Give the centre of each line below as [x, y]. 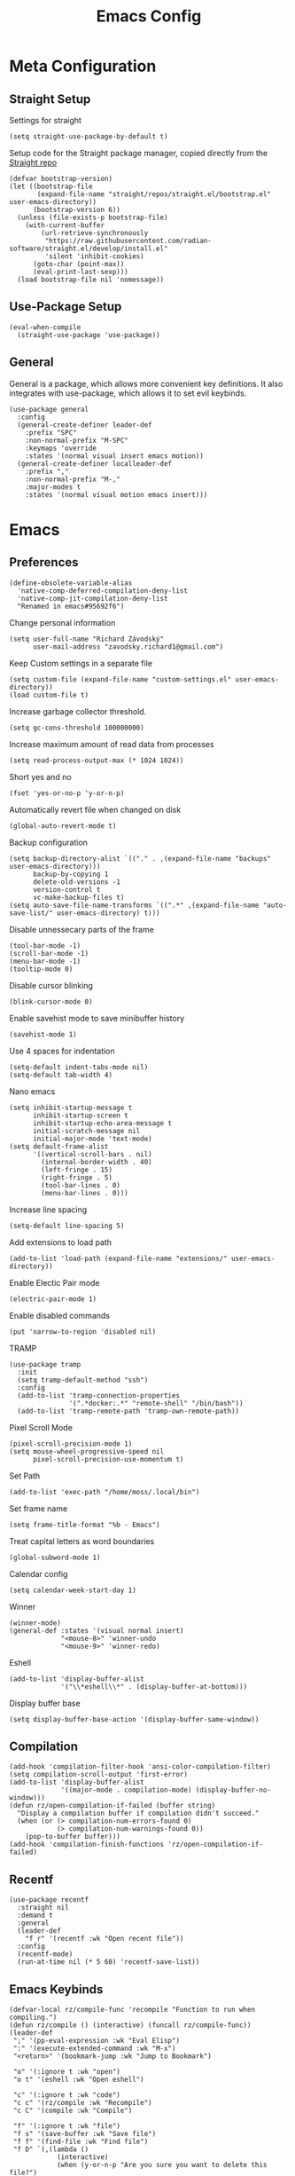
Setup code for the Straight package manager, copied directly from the [139, 153]
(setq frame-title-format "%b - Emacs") [85, 1525]
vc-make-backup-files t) [78, 897]
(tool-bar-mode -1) [45, 946]
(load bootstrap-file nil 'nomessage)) [91, 280]
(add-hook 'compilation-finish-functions [87, 1845]
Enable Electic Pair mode [54, 1282]
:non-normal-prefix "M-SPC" [77, 440]
